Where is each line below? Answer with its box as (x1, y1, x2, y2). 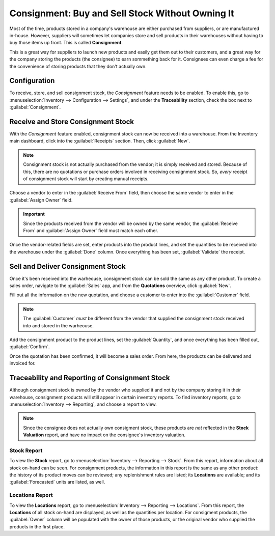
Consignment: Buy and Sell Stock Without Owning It (9, 8, 234, 19)
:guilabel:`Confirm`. (9, 344, 50, 350)
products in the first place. (9, 523, 65, 529)
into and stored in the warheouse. (23, 322, 94, 328)
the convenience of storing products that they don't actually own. (9, 63, 147, 69)
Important (23, 211, 45, 217)
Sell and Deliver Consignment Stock (9, 262, 126, 271)
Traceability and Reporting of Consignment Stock (9, 374, 170, 382)
